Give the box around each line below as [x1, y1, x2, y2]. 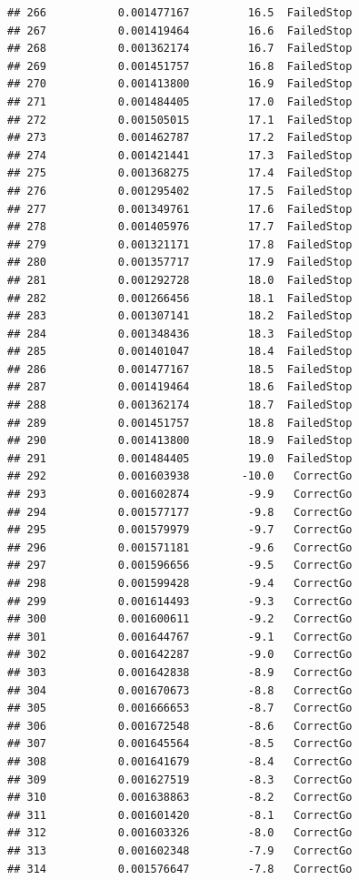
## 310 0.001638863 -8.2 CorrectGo [7, 791, 353, 804]
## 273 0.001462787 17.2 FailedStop [7, 131, 353, 145]
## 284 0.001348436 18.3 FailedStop [7, 327, 353, 340]
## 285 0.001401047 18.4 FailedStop [7, 345, 353, 359]
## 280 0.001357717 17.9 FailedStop [7, 256, 353, 269]
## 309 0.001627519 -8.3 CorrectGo [7, 773, 353, 786]
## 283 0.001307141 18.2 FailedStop [7, 309, 353, 323]
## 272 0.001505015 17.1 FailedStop [7, 113, 353, 126]
